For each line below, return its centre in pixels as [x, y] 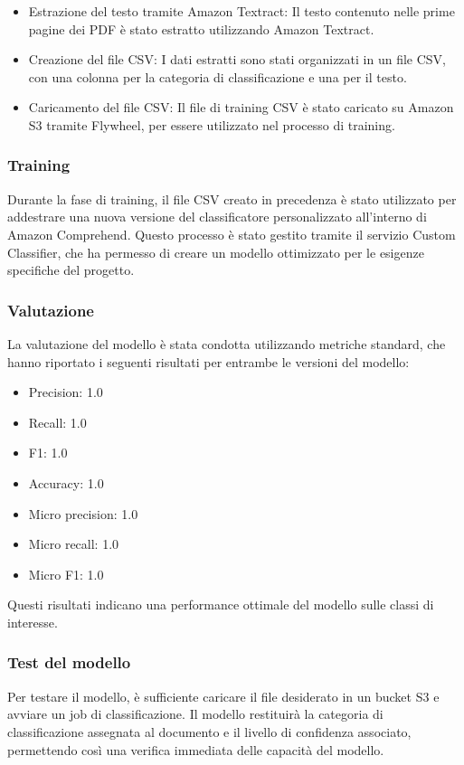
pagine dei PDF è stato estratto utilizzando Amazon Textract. [201, 28]
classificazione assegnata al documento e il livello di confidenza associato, [209, 731]
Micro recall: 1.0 [74, 544]
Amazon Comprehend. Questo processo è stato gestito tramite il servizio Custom [232, 234]
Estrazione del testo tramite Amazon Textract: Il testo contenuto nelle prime [241, 11]
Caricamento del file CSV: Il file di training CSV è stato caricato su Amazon [241, 107]
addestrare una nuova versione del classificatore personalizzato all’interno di [217, 217]
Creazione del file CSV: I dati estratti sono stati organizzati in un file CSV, [237, 59]
